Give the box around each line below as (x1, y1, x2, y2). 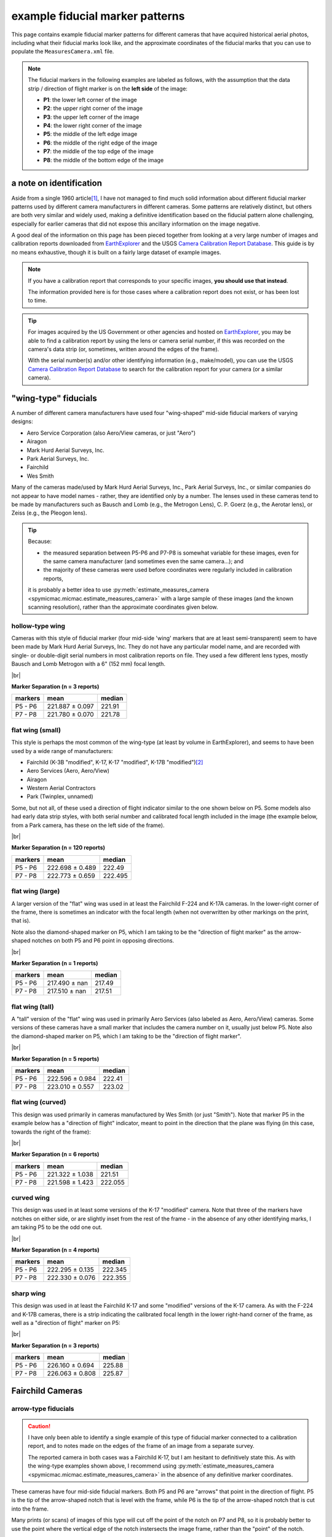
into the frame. (11, 1505, 49, 1512)
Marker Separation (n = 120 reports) (11, 844, 106, 851)
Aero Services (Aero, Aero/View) (26, 767, 110, 775)
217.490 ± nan (47, 979, 89, 987)
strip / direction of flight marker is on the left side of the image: (28, 85, 188, 92)
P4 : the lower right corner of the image (43, 122, 143, 129)
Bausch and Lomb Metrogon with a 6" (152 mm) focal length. (11, 660, 166, 668)
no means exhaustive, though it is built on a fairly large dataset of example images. (11, 248, 221, 256)
